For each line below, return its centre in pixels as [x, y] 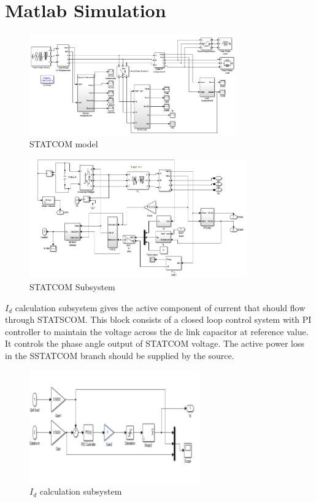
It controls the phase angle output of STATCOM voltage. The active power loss [155, 343]
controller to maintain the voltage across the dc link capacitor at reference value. [157, 331]
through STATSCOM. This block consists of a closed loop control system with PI [158, 319]
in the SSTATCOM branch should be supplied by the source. [120, 356]
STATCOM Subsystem [72, 287]
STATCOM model [64, 144]
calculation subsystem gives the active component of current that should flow [160, 307]
